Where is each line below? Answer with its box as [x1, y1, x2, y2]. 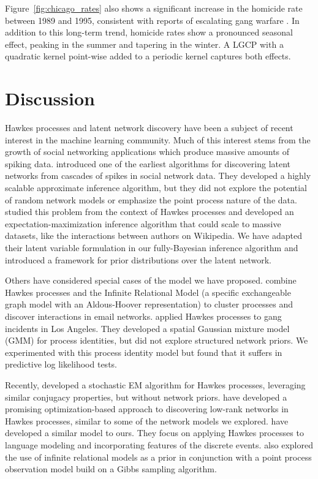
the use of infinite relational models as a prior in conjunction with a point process [5, 450, 312, 463]
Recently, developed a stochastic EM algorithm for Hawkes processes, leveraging [5, 378, 306, 391]
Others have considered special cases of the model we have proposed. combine [5, 274, 297, 287]
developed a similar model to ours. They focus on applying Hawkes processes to [5, 426, 304, 439]
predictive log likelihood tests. [5, 358, 117, 371]
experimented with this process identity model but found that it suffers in [5, 345, 282, 358]
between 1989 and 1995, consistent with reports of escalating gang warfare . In [5, 13, 300, 26]
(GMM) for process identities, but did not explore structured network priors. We [5, 334, 308, 347]
